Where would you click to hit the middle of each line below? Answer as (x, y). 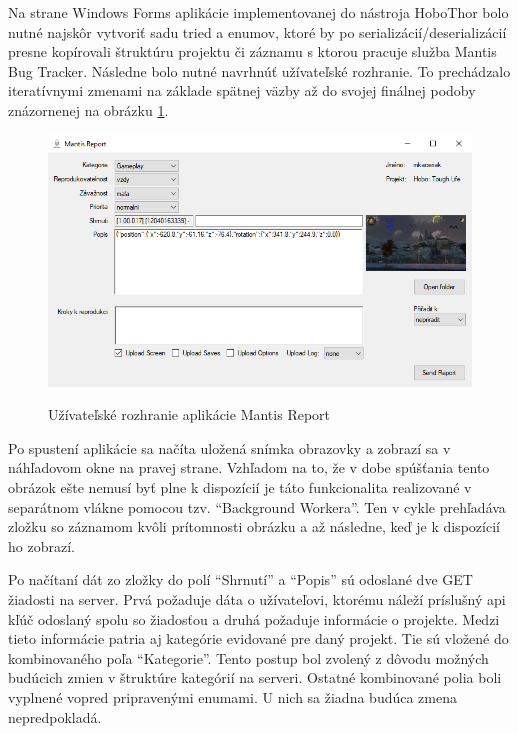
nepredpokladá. (55, 716)
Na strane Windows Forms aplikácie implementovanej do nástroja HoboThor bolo (258, 12)
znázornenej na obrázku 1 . (88, 109)
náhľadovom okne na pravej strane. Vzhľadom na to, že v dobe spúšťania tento (249, 467)
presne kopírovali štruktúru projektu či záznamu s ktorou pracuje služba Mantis (252, 51)
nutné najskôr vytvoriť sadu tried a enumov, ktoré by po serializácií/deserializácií (257, 31)
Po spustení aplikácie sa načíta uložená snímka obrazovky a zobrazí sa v (229, 447)
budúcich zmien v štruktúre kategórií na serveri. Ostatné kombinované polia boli (255, 677)
